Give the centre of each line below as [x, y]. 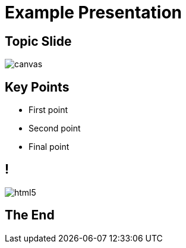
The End [30, 215]
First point [48, 110]
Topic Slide [38, 41]
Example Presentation [93, 12]
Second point [55, 128]
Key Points [37, 87]
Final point [49, 147]
